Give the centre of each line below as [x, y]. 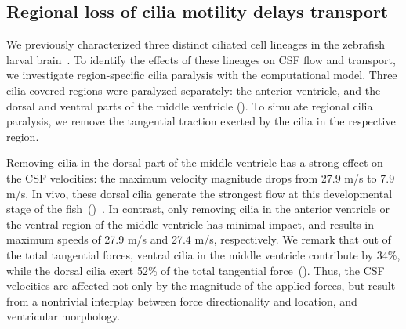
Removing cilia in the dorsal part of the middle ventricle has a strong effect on [195, 163]
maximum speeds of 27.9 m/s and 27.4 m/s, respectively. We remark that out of [199, 239]
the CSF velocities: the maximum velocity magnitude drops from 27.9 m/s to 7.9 [201, 177]
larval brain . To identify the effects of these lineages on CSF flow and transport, [201, 59]
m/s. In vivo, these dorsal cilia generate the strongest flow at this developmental [199, 193]
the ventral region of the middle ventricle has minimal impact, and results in [190, 224]
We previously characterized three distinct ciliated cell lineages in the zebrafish [196, 44]
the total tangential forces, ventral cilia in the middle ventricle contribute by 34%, [203, 254]
